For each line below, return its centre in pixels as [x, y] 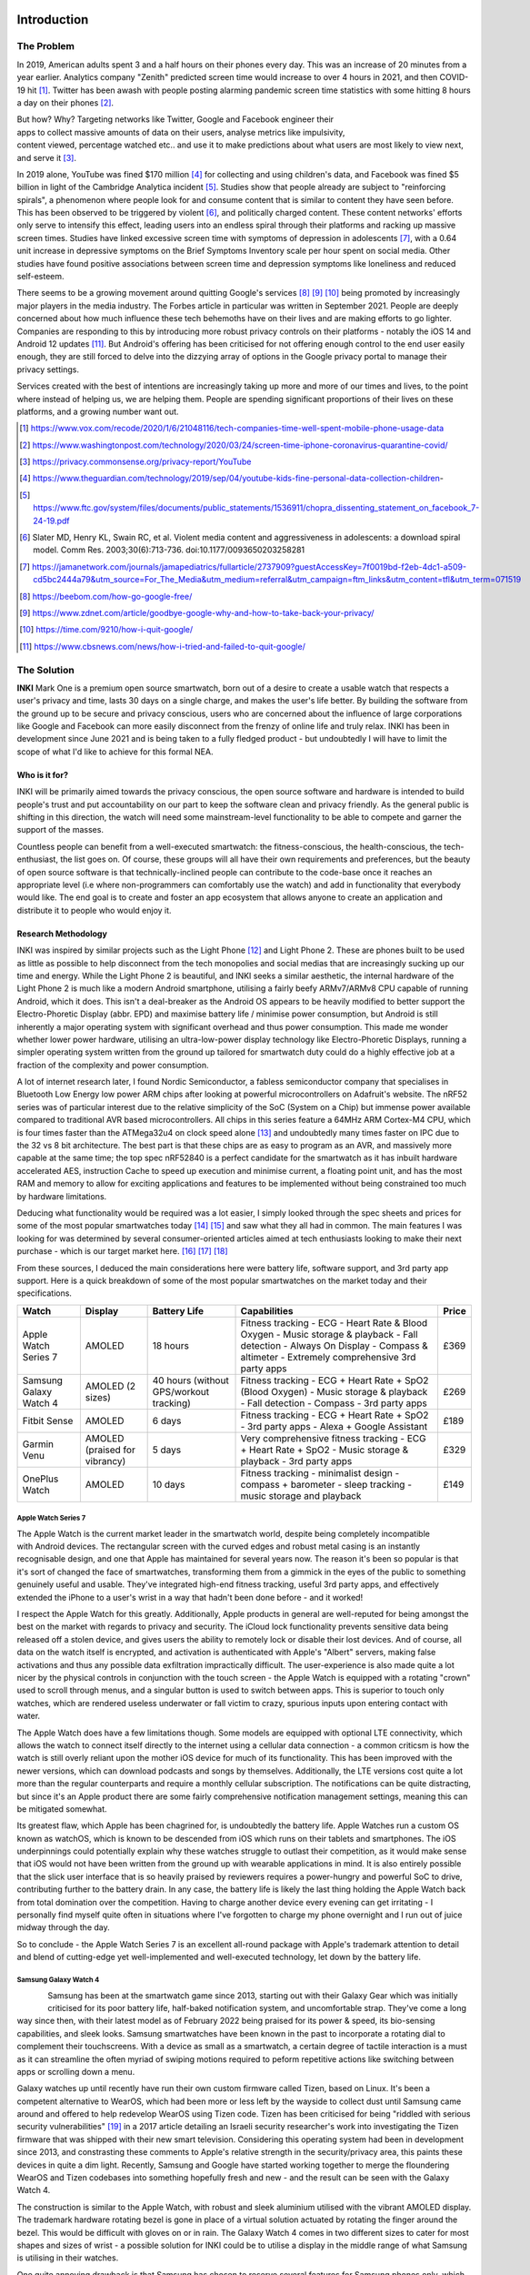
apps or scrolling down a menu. [76, 2071]
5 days [167, 1450]
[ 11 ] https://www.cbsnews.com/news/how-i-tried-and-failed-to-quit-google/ [163, 646]
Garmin [38, 1444]
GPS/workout [181, 1391]
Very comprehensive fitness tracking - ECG [333, 1438]
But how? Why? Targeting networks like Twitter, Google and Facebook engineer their [175, 119]
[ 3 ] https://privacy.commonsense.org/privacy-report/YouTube [135, 462]
